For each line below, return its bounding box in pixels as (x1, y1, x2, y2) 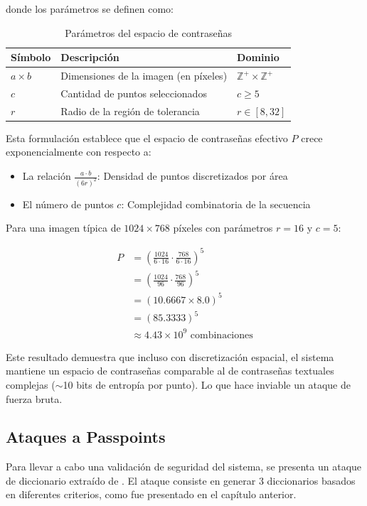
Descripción (60, 50, 119, 65)
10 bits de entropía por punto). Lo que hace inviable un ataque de (63, 377, 351, 392)
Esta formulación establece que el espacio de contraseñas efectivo (6, 130, 288, 145)
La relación (22, 168, 71, 183)
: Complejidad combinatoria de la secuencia (121, 196, 311, 211)
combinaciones (190, 330, 253, 340)
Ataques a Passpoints (6, 426, 166, 448)
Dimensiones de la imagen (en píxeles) (60, 68, 228, 83)
